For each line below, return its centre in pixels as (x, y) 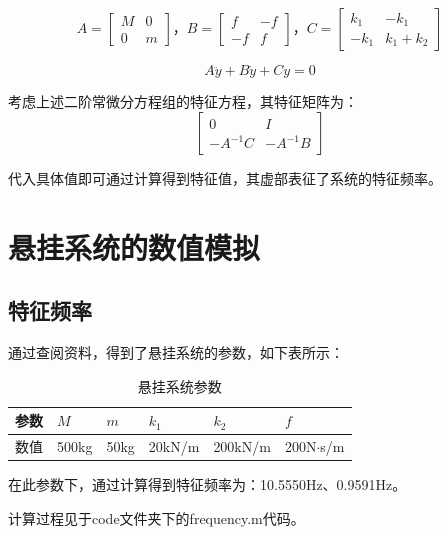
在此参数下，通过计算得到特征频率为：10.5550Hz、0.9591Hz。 (207, 484)
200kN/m (242, 446)
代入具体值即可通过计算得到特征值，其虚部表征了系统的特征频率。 (225, 177)
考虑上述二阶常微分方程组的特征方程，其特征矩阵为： (183, 101)
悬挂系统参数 (179, 385)
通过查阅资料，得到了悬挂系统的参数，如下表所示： (176, 351)
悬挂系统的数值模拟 (134, 246)
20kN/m (174, 446)
